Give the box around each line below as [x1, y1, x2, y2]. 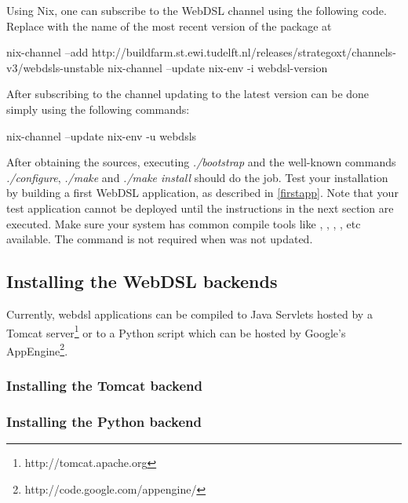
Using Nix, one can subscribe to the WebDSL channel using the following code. [6, 2, 387, 18]
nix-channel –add [6, 44, 89, 60]
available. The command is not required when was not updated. [6, 231, 313, 247]
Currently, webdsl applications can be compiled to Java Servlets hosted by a [6, 305, 373, 322]
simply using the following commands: [6, 100, 190, 117]
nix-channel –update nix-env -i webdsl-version [107, 59, 328, 75]
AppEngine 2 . [6, 340, 68, 359]
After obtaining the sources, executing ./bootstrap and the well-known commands [6, 154, 396, 170]
